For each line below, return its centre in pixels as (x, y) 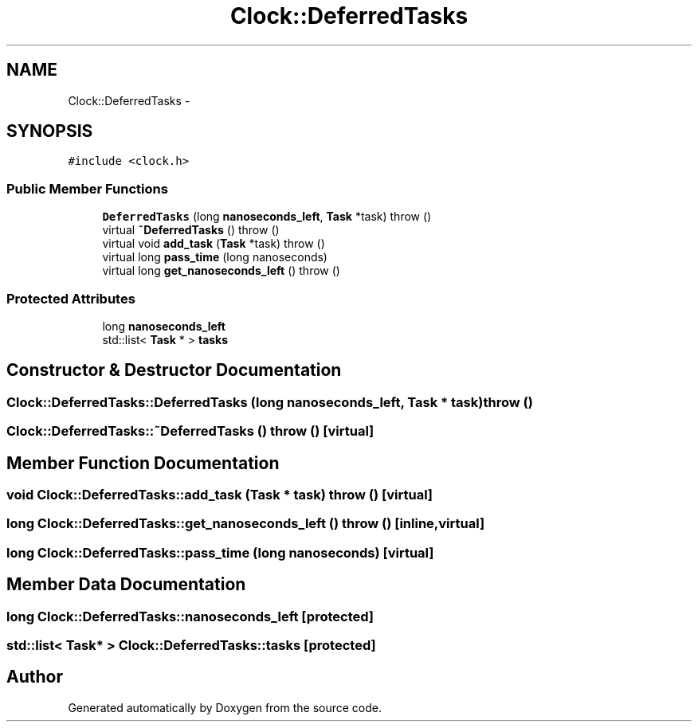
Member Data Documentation (126, 585)
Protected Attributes (71, 298)
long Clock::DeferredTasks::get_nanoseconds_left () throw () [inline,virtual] (246, 524)
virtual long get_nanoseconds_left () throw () (221, 271)
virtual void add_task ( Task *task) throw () (214, 244)
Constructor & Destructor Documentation (174, 370)
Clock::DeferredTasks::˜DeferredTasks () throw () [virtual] (190, 431)
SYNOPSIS (50, 131)
